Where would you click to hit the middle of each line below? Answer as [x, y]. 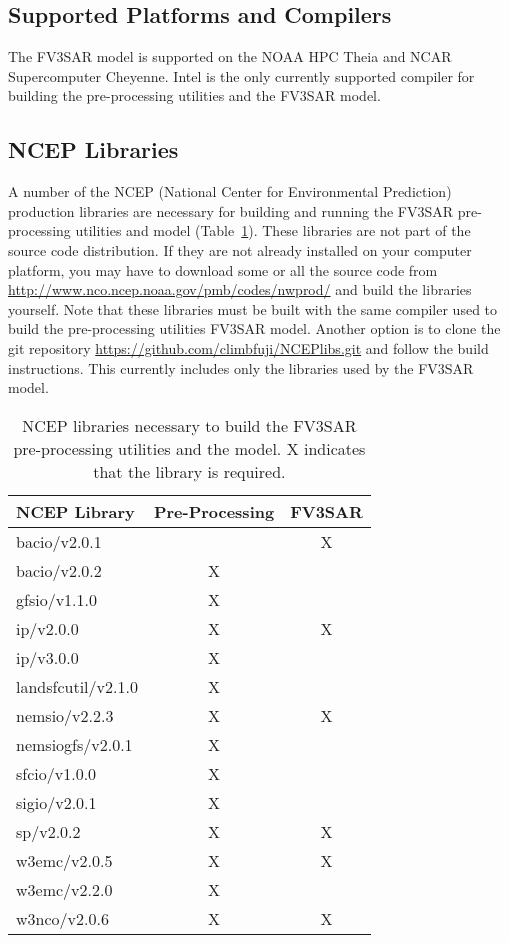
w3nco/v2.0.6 [62, 918]
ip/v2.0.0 [47, 628]
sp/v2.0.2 [48, 831]
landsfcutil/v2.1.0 [77, 686]
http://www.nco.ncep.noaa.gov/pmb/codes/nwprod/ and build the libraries [240, 289]
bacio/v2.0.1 [59, 541]
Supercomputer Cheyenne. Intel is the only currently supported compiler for [241, 75]
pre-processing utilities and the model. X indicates [189, 448]
